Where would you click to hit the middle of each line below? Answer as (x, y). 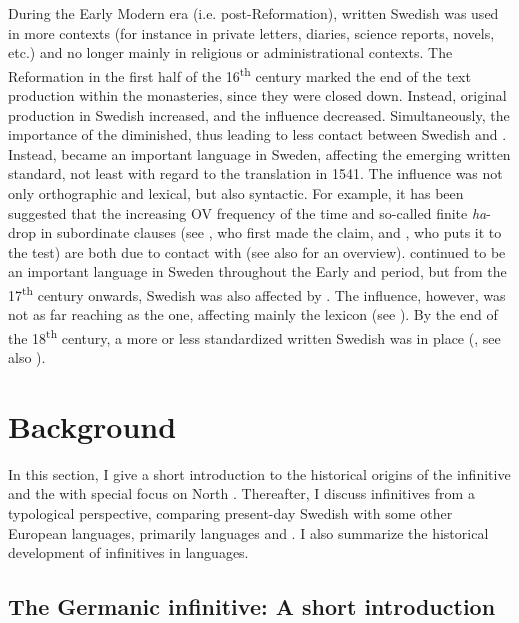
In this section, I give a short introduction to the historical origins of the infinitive (259, 473)
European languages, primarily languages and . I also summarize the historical (248, 532)
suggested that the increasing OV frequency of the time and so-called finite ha (247, 212)
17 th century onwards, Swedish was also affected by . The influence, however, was (257, 293)
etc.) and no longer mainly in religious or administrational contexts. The (230, 52)
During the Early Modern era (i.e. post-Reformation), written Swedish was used (253, 13)
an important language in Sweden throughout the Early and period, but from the (257, 271)
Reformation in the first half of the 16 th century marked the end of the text (239, 74)
